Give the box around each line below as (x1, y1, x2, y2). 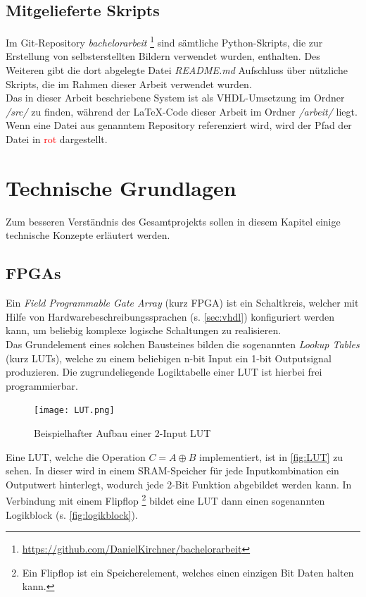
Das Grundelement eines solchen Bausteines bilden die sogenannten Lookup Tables (6, 336, 360, 351)
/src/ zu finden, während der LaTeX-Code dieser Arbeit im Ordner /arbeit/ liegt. (6, 104, 358, 118)
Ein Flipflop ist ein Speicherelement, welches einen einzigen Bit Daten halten (22, 565, 354, 579)
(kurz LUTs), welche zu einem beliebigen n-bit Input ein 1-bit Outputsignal (6, 350, 332, 365)
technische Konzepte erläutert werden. (6, 228, 170, 242)
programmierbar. (6, 378, 78, 393)
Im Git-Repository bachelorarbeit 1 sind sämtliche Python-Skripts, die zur (6, 33, 323, 49)
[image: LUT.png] (34, 405, 115, 416)
